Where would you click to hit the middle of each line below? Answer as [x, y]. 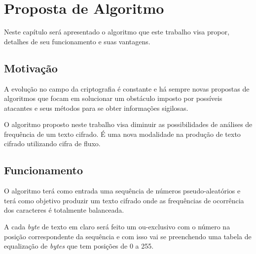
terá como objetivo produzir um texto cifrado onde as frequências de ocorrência [124, 200]
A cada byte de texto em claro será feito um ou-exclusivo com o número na [117, 227]
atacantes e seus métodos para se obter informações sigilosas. [96, 108]
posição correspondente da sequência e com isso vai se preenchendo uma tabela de [128, 236]
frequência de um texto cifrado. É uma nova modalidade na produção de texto [122, 134]
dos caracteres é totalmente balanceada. [64, 210]
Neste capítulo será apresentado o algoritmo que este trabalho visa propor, [117, 32]
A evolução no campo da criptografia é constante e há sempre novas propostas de [127, 88]
